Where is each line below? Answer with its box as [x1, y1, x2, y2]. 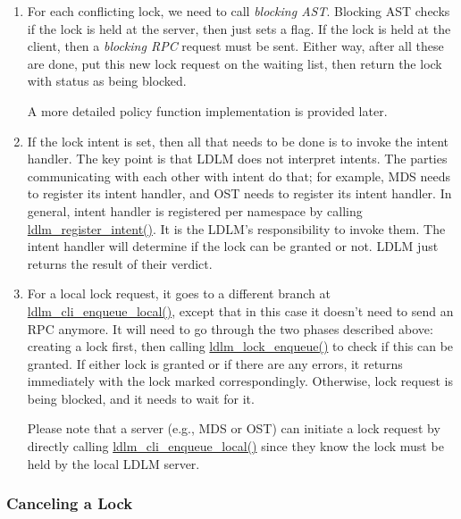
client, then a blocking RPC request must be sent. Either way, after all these [27, 37, 444, 55]
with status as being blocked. [27, 71, 187, 90]
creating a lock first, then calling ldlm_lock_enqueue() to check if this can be [27, 337, 454, 356]
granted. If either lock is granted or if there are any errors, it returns [27, 354, 403, 373]
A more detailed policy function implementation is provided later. [27, 101, 388, 120]
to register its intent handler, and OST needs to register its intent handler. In [27, 184, 452, 203]
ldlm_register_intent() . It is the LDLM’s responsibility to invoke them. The [27, 219, 446, 238]
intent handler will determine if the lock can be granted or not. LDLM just [27, 237, 439, 255]
